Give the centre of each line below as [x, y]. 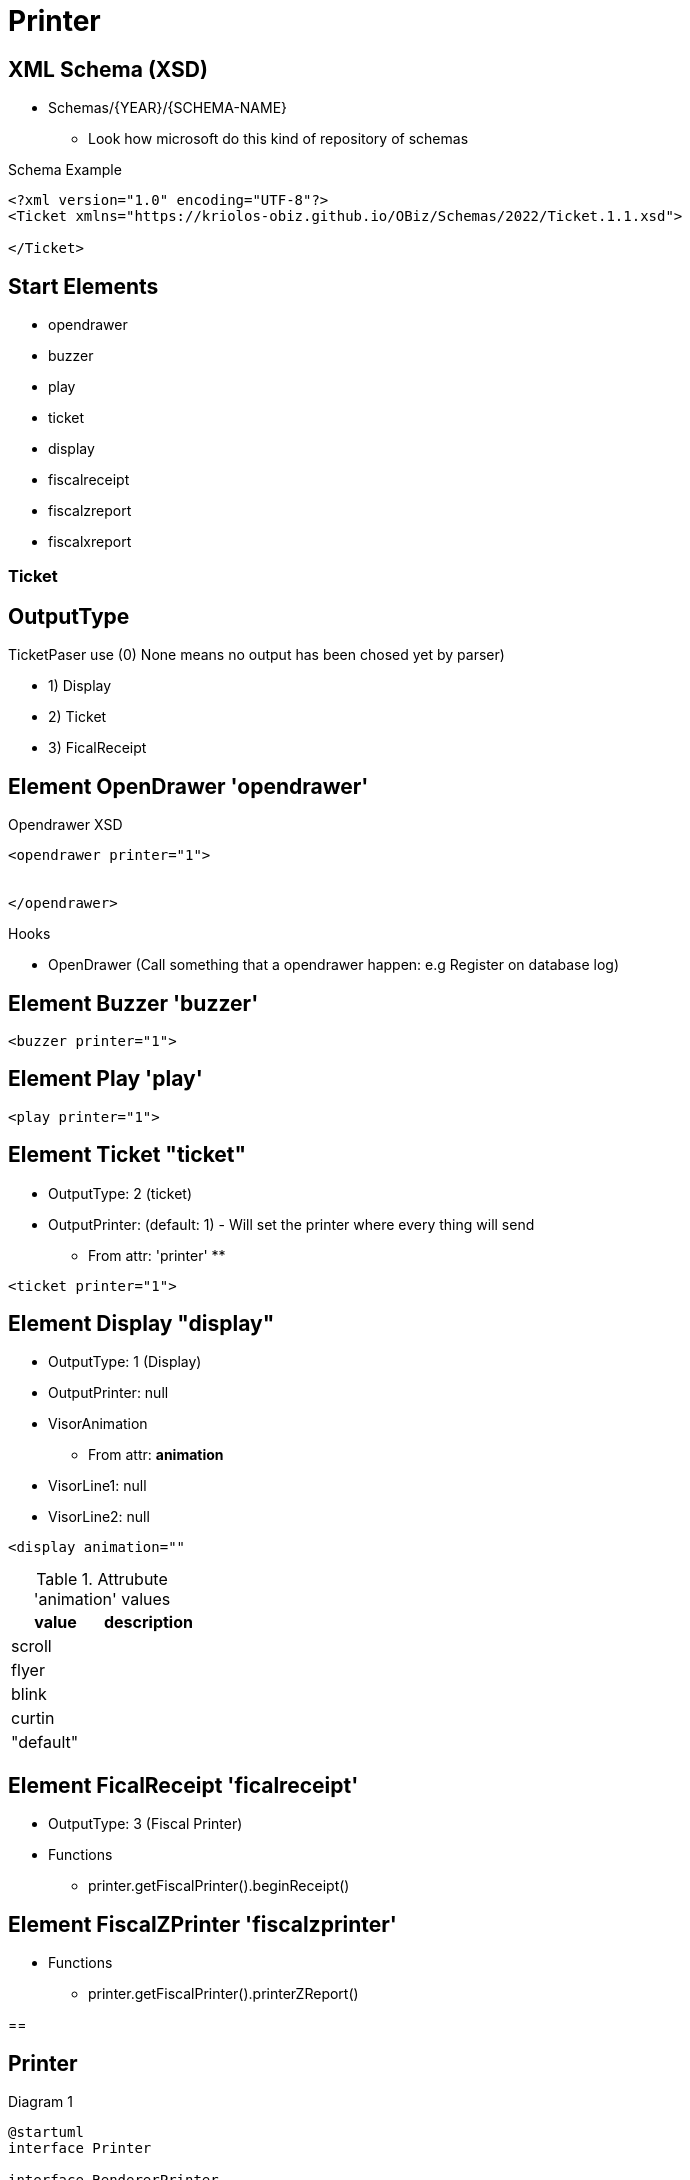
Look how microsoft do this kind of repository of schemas [278, 139]
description [148, 1622]
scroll [31, 1646]
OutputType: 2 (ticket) [120, 1193]
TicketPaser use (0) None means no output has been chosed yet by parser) [256, 655]
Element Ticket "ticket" [127, 1155]
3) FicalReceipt [97, 748]
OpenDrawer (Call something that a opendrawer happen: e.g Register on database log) [334, 965]
